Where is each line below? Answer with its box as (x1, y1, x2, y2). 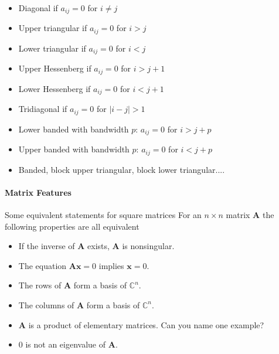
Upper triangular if (18, 22, 87, 34)
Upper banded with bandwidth (18, 143, 130, 155)
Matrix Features (5, 186, 72, 198)
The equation (18, 259, 67, 271)
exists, (87, 240, 110, 252)
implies (98, 259, 124, 271)
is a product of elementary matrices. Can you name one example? (28, 318, 264, 331)
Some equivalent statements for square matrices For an (5, 209, 202, 221)
